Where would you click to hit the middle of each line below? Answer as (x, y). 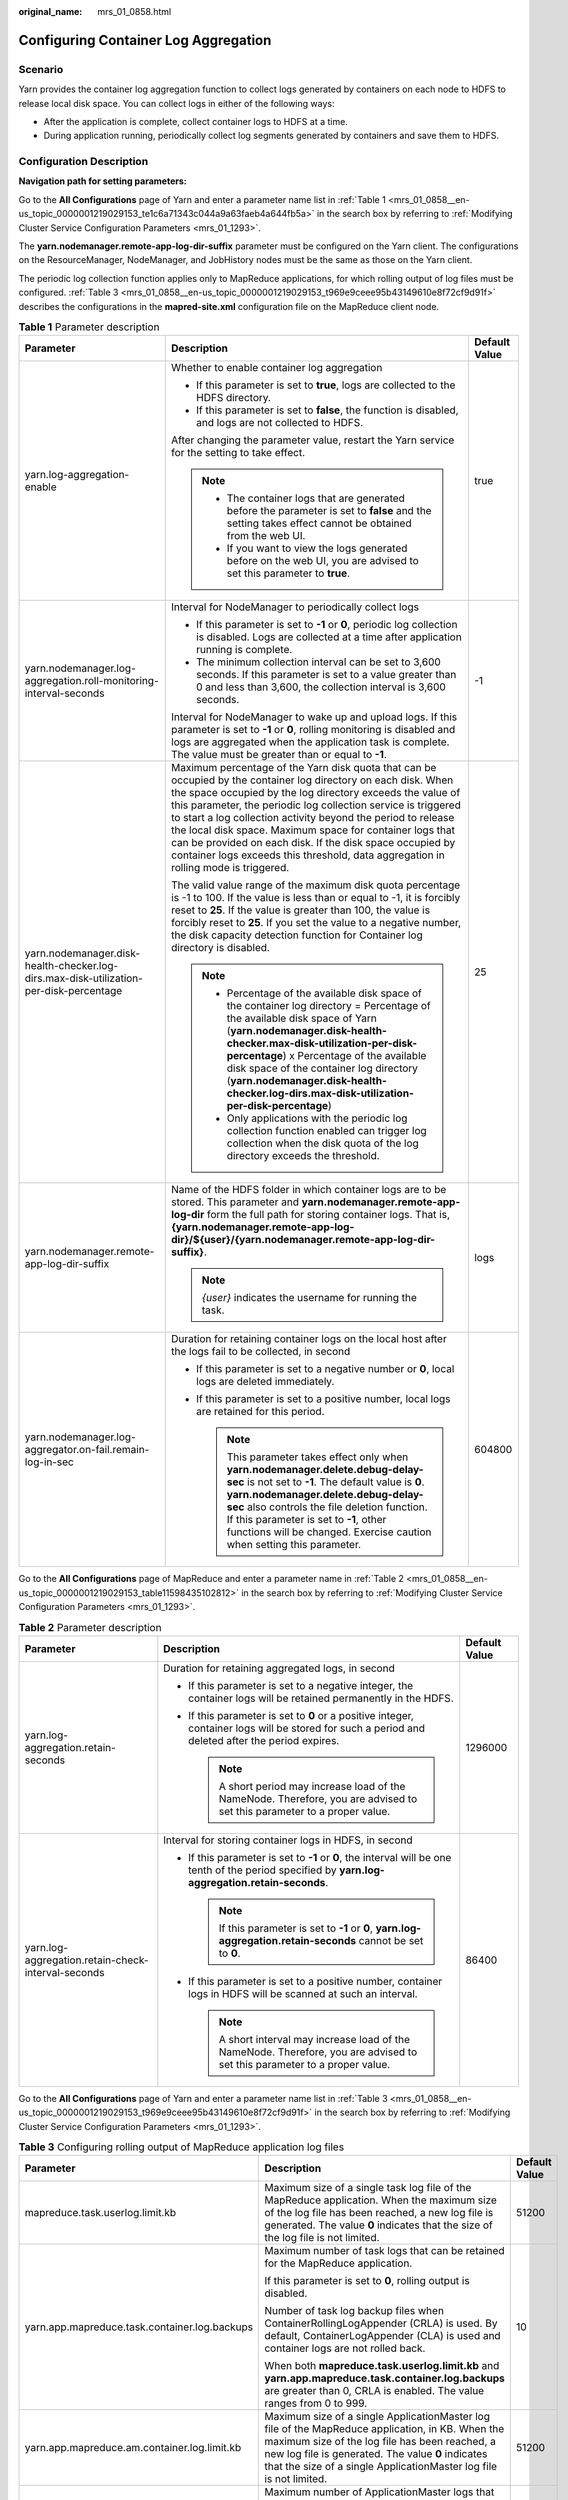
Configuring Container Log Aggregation (145, 40)
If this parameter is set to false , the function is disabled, (327, 410)
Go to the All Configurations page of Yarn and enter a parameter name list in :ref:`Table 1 (202, 199)
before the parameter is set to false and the (329, 511)
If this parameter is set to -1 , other (306, 1520)
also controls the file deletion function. (337, 1507)
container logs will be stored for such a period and (306, 1728)
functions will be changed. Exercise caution (329, 1532)
